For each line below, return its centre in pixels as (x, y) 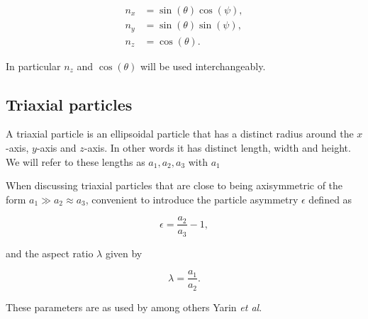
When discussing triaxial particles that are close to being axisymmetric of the (174, 185)
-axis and (56, 147)
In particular (33, 66)
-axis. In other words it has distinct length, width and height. (217, 147)
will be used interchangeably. (203, 66)
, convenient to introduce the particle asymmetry (192, 199)
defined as (330, 199)
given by (124, 253)
